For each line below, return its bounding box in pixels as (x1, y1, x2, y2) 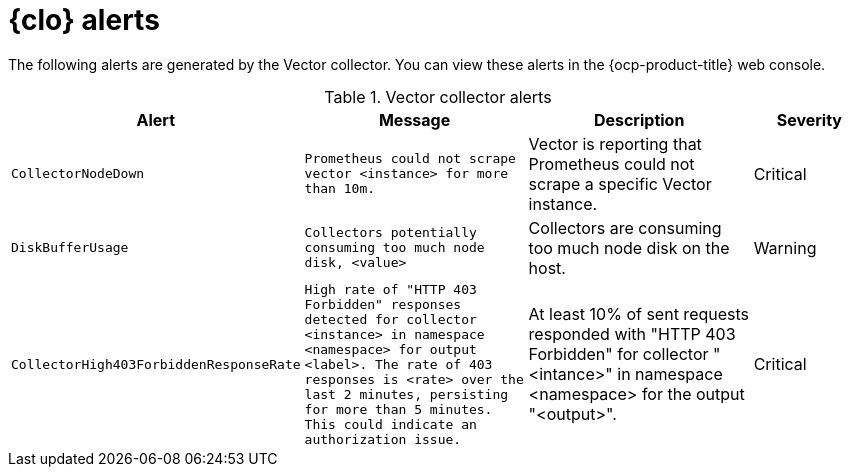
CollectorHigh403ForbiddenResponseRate (11, 356, 301, 372)
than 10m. (304, 181, 376, 197)
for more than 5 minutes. (304, 401, 493, 417)
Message (378, 109, 451, 130)
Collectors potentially (304, 225, 477, 241)
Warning (753, 237, 817, 258)
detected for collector (304, 311, 477, 327)
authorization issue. (304, 431, 462, 447)
